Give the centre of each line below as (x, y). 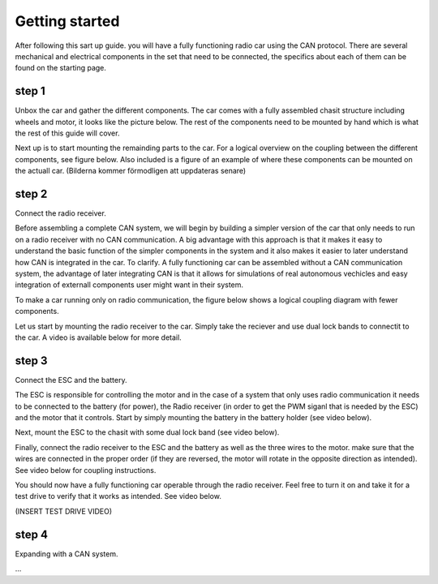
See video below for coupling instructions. (86, 470)
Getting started (67, 21)
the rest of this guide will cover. (67, 133)
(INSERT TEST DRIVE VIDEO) (64, 511)
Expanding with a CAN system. (67, 554)
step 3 (31, 361)
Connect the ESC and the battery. (71, 380)
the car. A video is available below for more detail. (98, 337)
